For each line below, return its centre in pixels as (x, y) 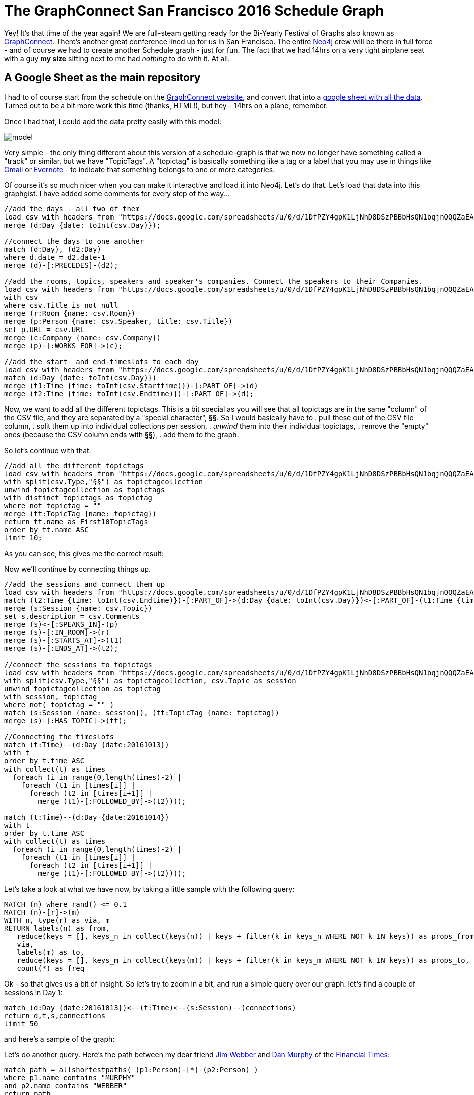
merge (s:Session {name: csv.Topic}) (78, 608)
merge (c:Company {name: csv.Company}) (82, 337)
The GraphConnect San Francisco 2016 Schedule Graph (194, 11)
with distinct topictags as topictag (78, 498)
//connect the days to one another (74, 241)
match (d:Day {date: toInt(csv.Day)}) (80, 377)
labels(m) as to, (51, 952)
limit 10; (23, 538)
